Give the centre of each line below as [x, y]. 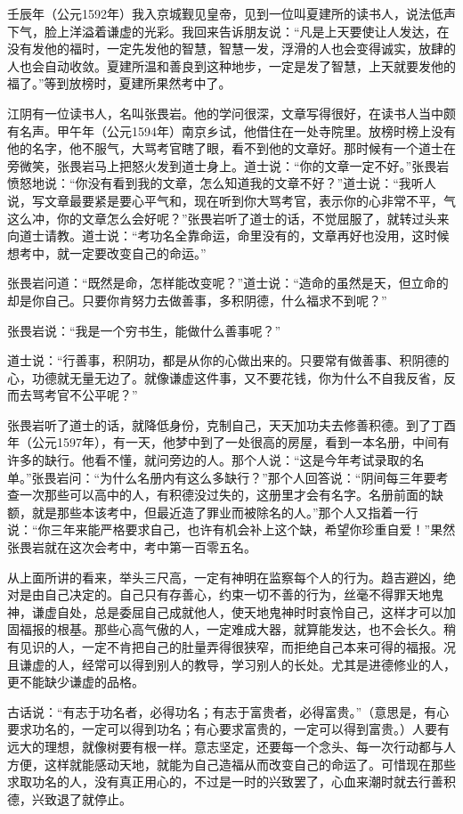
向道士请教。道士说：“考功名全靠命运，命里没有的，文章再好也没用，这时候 [228, 236]
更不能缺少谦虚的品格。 [76, 682]
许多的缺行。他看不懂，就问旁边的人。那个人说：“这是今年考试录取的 [210, 460]
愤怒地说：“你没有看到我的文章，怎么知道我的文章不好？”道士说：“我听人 [222, 183]
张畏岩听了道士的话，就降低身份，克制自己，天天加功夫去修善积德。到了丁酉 [231, 424]
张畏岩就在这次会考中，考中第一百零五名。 [132, 547]
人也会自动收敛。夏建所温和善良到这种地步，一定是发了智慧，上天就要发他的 [231, 65]
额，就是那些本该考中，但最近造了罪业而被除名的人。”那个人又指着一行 [213, 512]
